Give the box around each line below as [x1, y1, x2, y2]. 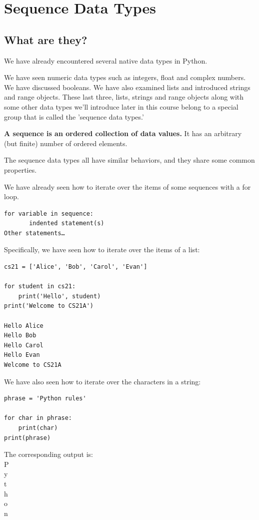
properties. [4, 164, 37, 175]
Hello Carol [4, 341, 43, 349]
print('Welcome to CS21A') [4, 302, 93, 310]
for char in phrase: [4, 414, 72, 422]
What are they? [4, 32, 87, 47]
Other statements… [4, 229, 65, 237]
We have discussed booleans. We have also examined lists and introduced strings [4, 82, 250, 92]
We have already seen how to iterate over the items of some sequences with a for [4, 181, 251, 192]
